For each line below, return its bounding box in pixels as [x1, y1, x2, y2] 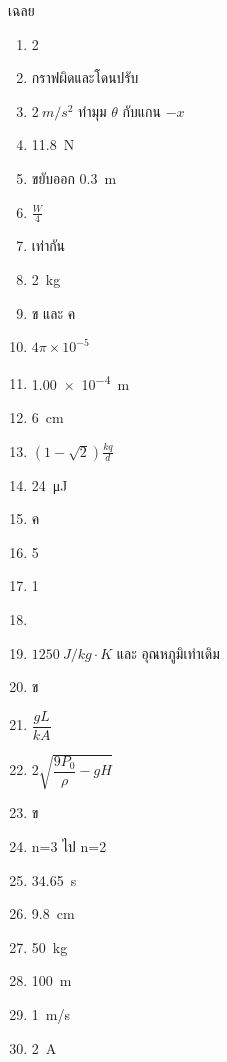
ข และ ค [31, 302, 76, 323]
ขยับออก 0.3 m [31, 167, 117, 188]
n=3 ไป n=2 [31, 835, 107, 856]
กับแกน [122, 100, 161, 121]
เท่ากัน [31, 235, 66, 256]
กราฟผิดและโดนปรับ [31, 67, 139, 88]
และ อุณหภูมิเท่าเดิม [116, 642, 220, 663]
